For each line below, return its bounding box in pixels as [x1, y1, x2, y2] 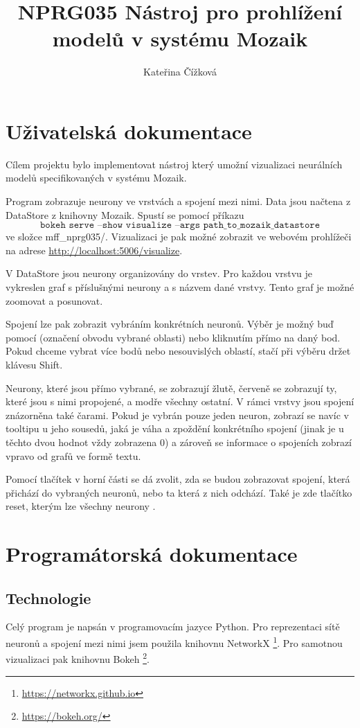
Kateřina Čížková [143, 64, 217, 79]
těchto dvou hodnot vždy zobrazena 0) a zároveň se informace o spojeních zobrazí [6, 434, 352, 449]
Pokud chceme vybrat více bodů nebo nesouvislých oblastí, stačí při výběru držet [6, 344, 351, 358]
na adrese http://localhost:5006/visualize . [6, 242, 183, 257]
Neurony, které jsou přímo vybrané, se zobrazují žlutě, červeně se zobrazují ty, [6, 380, 337, 395]
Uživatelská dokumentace [6, 116, 252, 145]
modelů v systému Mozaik [52, 24, 308, 53]
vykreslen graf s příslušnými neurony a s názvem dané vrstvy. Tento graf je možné [6, 280, 354, 294]
